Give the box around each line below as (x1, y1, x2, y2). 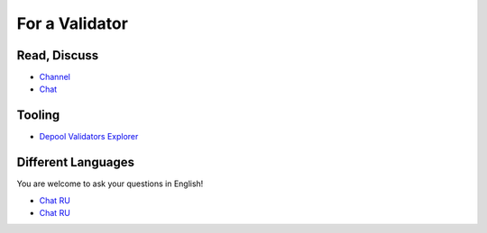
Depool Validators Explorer (39, 131, 139, 142)
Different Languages (16, 155, 135, 170)
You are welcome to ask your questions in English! (16, 178, 204, 189)
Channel (39, 72, 71, 83)
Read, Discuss (16, 48, 99, 63)
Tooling (16, 108, 60, 123)
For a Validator (16, 13, 128, 33)
